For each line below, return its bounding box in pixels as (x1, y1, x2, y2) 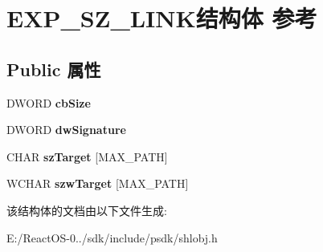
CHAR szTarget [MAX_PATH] (6, 148, 168, 165)
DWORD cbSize (6, 94, 91, 111)
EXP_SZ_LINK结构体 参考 (6, 2, 317, 35)
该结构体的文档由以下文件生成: (6, 201, 167, 218)
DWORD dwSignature (6, 121, 126, 138)
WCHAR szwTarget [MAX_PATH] (6, 175, 189, 192)
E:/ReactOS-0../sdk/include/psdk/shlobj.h (6, 229, 218, 246)
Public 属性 (6, 56, 101, 81)
